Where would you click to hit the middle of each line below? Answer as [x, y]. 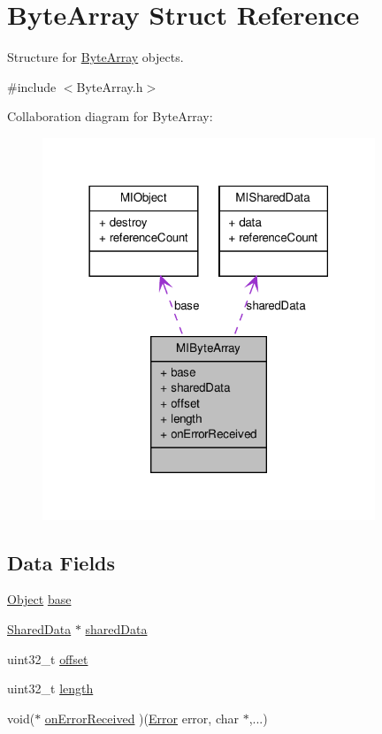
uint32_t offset [48, 658]
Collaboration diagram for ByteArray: [110, 116]
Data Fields [61, 562]
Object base [39, 599]
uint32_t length [50, 688]
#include [32, 86]
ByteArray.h [110, 86]
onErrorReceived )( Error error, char [141, 718]
